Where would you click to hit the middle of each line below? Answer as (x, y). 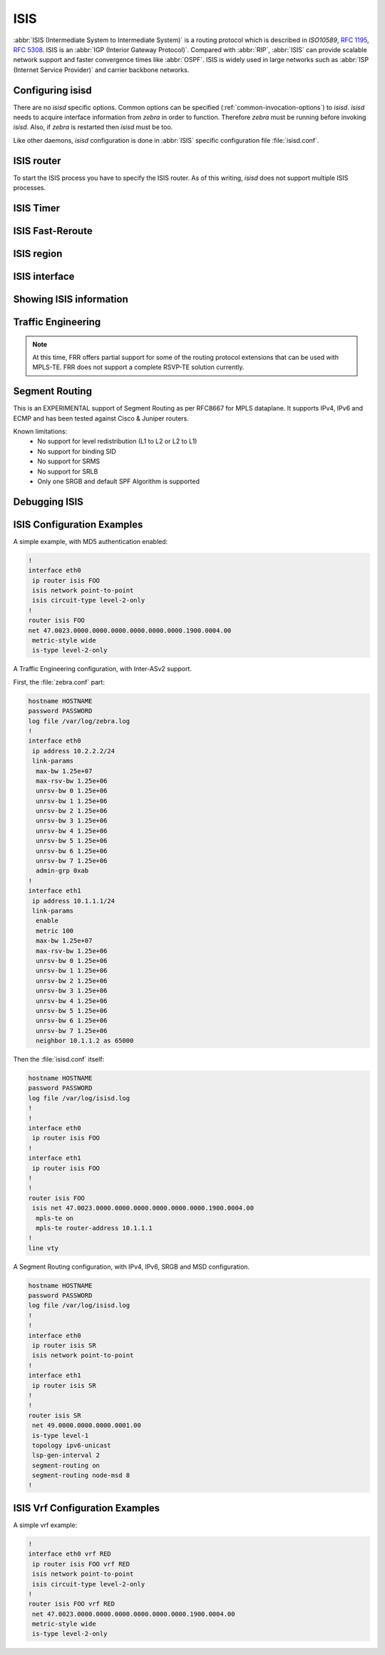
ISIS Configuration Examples (78, 524)
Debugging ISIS (48, 502)
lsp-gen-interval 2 (66, 1455)
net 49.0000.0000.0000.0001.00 (87, 1425)
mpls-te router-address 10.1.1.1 (94, 1228)
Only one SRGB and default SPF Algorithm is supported (118, 481)
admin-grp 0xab (62, 871)
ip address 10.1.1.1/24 (74, 901)
